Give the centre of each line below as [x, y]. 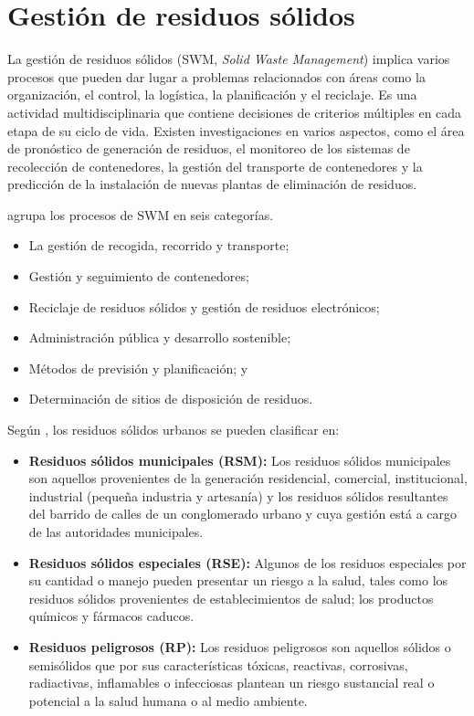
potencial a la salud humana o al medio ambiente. [168, 700]
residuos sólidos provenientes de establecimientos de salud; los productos [231, 598]
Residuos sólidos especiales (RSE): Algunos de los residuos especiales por [248, 562]
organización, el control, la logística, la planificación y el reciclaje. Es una [212, 95]
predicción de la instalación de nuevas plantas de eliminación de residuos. [212, 184]
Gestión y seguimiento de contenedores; [139, 276]
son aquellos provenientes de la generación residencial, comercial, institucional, [248, 478]
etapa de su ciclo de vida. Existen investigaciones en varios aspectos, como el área [236, 130]
